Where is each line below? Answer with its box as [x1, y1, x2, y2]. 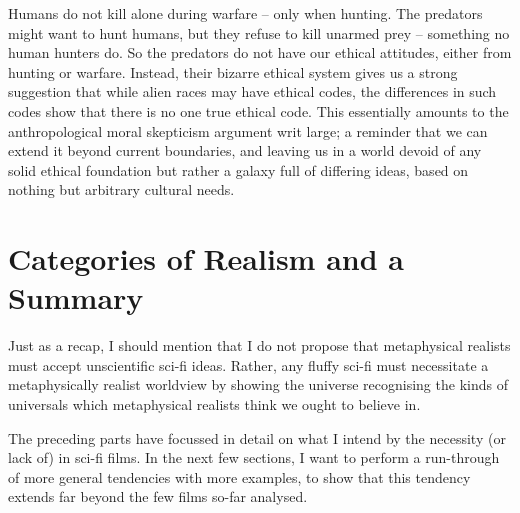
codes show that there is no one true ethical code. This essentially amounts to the [8, 100, 509, 121]
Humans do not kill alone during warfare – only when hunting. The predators [8, 3, 483, 23]
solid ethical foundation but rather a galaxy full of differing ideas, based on [8, 159, 469, 180]
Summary [8, 277, 144, 318]
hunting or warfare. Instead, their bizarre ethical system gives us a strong [8, 61, 458, 82]
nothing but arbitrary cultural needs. [8, 179, 235, 200]
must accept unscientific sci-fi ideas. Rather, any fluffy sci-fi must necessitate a [8, 354, 489, 375]
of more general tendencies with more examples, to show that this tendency [8, 466, 471, 487]
